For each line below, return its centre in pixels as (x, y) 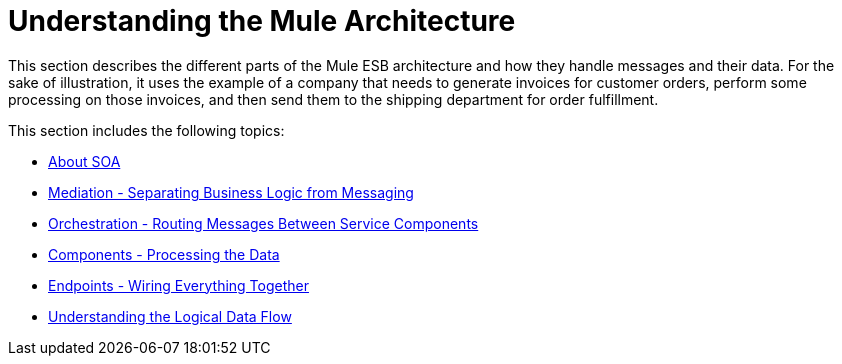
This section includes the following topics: (146, 130)
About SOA (84, 161)
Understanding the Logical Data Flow (170, 316)
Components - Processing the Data (164, 254)
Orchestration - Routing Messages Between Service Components (263, 223)
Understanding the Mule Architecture (262, 21)
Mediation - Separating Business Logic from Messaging (231, 192)
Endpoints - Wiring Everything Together (178, 285)
